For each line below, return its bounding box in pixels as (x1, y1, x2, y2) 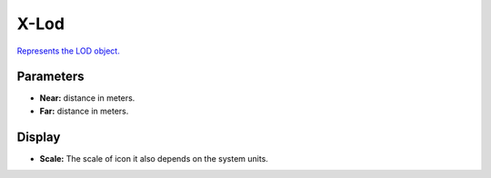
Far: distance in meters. (39, 105, 129, 116)
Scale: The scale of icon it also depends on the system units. (39, 153, 268, 163)
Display (16, 129, 61, 144)
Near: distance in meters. (39, 93, 135, 104)
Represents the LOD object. (16, 45, 120, 56)
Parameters (16, 69, 85, 84)
